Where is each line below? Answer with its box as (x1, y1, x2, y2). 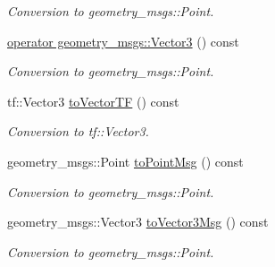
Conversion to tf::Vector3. (7, 122, 149, 141)
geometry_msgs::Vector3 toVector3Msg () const (7, 212, 269, 231)
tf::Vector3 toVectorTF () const (7, 91, 179, 110)
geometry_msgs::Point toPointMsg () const (7, 151, 244, 170)
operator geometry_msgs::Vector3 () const (7, 31, 239, 50)
